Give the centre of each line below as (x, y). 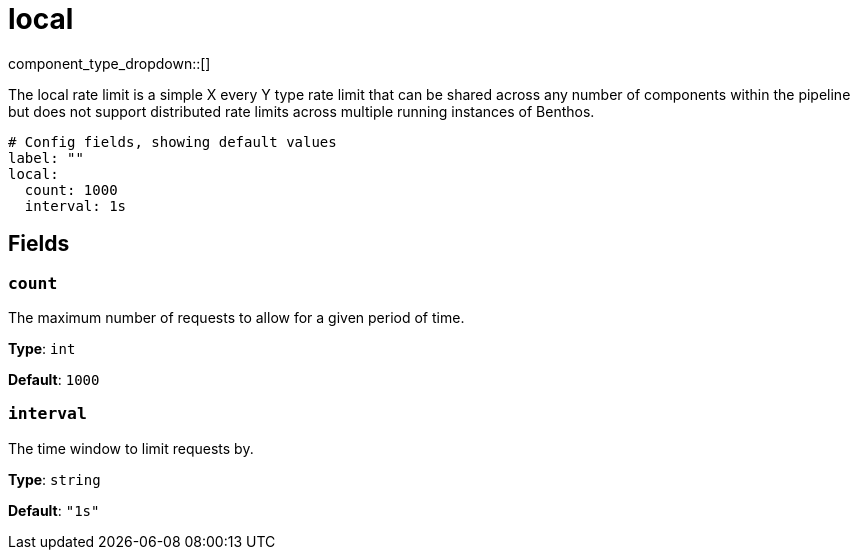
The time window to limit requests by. (131, 448)
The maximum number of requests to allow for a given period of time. (236, 317)
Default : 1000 (54, 379)
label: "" (46, 157)
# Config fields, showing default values (172, 141)
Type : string (54, 479)
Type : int (42, 348)
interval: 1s (75, 205)
